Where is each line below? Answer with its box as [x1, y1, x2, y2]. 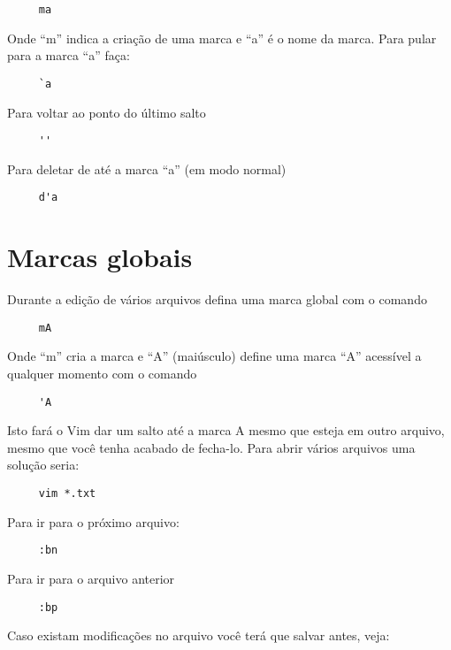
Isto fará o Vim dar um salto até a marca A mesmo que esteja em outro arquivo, [7, 421, 445, 440]
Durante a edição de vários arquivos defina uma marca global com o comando [7, 290, 427, 309]
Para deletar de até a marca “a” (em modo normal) [7, 159, 287, 178]
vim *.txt [38, 487, 96, 500]
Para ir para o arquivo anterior [7, 569, 175, 587]
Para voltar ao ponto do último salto [7, 103, 206, 121]
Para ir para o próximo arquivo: [7, 512, 180, 531]
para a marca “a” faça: [7, 46, 130, 65]
